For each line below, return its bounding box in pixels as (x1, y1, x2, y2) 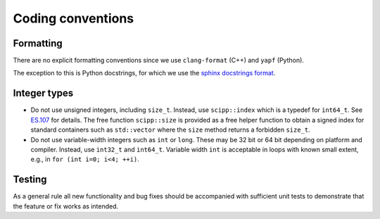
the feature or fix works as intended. (13, 201, 119, 211)
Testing (13, 173, 47, 186)
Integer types (13, 87, 74, 99)
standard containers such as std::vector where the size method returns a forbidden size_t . (30, 125, 311, 134)
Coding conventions (13, 11, 134, 26)
